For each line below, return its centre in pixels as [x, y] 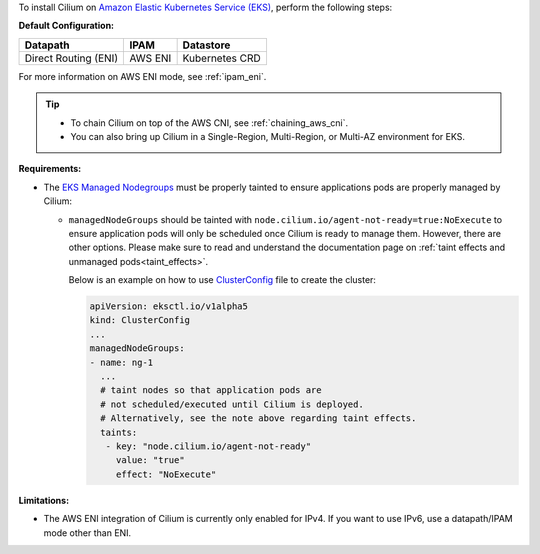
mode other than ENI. [87, 532]
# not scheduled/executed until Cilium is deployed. [232, 404]
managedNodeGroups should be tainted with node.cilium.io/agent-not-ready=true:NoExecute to [285, 219]
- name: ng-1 [121, 362]
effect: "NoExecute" [166, 474]
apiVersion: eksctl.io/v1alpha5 [169, 306]
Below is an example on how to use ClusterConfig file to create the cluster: [222, 280]
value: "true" [150, 460]
